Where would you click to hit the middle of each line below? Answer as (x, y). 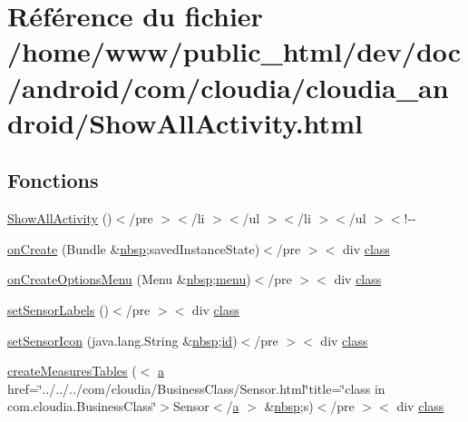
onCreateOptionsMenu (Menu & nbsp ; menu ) (129, 279)
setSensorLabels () (58, 309)
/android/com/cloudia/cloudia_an (228, 87)
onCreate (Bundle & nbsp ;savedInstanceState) (134, 248)
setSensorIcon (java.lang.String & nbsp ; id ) (122, 340)
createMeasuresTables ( (72, 371)
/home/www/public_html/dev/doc (234, 51)
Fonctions (53, 180)
